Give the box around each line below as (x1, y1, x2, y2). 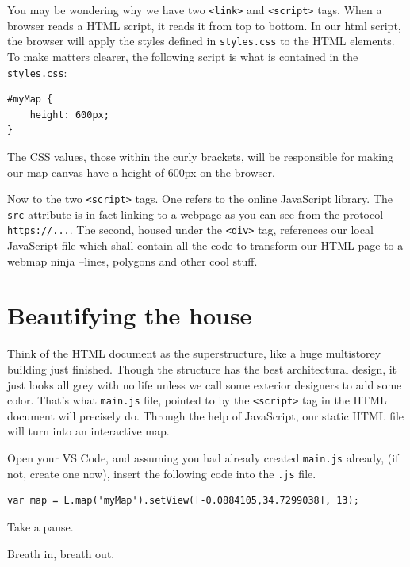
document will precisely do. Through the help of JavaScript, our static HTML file (7, 407, 404, 423)
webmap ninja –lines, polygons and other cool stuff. (7, 252, 258, 269)
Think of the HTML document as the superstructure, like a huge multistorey (7, 345, 381, 362)
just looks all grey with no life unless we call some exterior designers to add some (7, 376, 402, 393)
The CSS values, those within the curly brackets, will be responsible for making (7, 147, 394, 164)
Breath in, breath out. (7, 545, 115, 561)
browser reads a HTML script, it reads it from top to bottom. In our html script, (7, 17, 401, 33)
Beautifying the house (7, 299, 252, 331)
